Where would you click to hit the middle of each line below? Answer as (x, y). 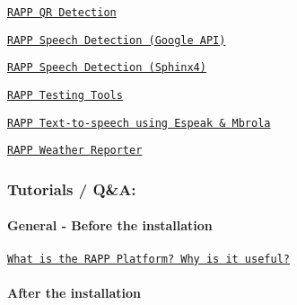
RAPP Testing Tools (65, 95)
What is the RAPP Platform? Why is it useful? (148, 259)
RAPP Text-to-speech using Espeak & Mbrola (139, 123)
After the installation (74, 292)
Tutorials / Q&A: (72, 188)
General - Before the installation (110, 225)
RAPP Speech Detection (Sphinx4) (107, 68)
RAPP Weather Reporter (75, 151)
